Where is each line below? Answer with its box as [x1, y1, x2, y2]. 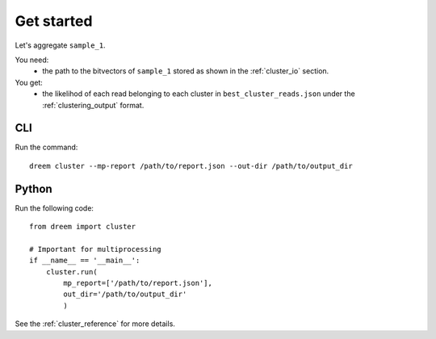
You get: [15, 77, 44, 87]
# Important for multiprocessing [29, 245, 161, 253]
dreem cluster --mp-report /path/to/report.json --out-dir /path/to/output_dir [29, 161, 353, 170]
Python [15, 182, 52, 195]
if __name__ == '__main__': [29, 256, 140, 266]
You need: [15, 55, 49, 65]
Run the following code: [15, 203, 94, 213]
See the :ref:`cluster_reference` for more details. [15, 319, 175, 329]
